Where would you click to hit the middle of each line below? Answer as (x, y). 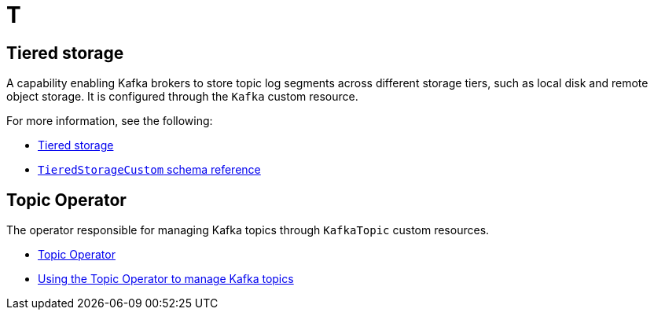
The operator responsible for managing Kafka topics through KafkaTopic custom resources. (248, 230)
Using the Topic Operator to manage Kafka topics (166, 279)
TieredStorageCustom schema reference (149, 170)
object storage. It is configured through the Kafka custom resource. (182, 97)
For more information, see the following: (110, 121)
